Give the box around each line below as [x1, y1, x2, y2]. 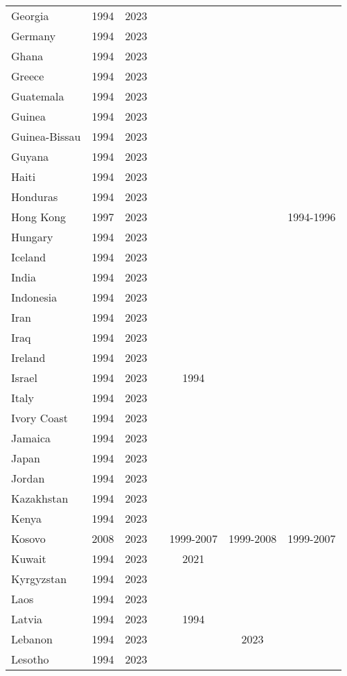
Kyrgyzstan [11, 571, 67, 587]
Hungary [11, 229, 53, 245]
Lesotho [11, 651, 49, 667]
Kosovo [11, 530, 46, 546]
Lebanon [11, 631, 53, 647]
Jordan [11, 470, 45, 486]
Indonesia [11, 289, 57, 305]
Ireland [11, 349, 46, 365]
